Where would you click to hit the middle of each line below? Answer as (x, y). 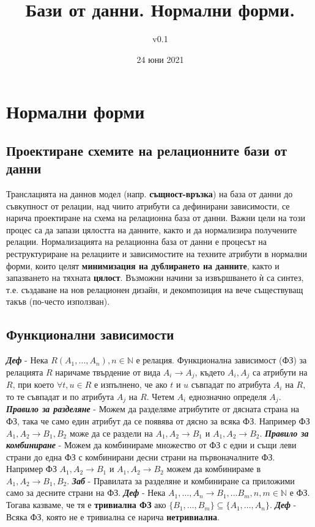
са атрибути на (280, 372)
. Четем (160, 396)
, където (210, 372)
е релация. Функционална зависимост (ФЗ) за (221, 360)
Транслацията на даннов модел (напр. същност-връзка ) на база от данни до (150, 194)
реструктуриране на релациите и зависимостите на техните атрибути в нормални (157, 254)
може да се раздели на (111, 433)
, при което (33, 384)
